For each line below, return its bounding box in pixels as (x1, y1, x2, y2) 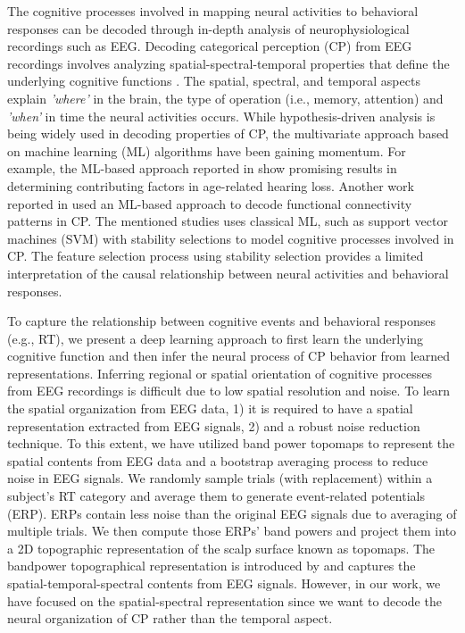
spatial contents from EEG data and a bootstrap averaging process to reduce (7, 451, 428, 470)
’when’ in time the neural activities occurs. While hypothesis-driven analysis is (7, 106, 436, 125)
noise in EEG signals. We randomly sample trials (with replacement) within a (7, 469, 433, 487)
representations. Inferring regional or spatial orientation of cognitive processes (7, 363, 433, 382)
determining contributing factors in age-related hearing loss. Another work (7, 176, 414, 195)
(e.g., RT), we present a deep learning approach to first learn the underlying (7, 329, 424, 347)
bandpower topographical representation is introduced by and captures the (7, 556, 416, 575)
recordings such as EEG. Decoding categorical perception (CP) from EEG (7, 37, 412, 55)
